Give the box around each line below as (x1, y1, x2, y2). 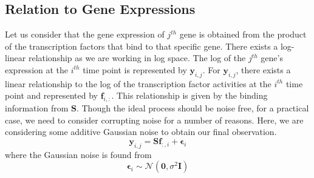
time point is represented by (83, 63, 187, 76)
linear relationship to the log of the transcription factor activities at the (5, 77, 271, 90)
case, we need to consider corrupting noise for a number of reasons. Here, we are (5, 113, 304, 126)
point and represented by (5, 89, 98, 102)
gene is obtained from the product (179, 28, 307, 41)
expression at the (5, 63, 69, 76)
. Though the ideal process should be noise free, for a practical (76, 102, 309, 114)
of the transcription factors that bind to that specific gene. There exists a (5, 39, 278, 52)
